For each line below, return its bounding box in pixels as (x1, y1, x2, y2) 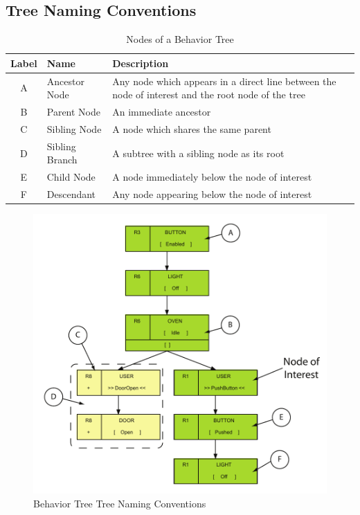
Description (112, 55, 169, 70)
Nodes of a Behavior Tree (126, 32, 234, 46)
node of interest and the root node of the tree (112, 87, 305, 102)
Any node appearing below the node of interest (112, 187, 312, 201)
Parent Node (46, 105, 101, 119)
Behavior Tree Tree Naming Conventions (33, 496, 206, 510)
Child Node (46, 170, 96, 184)
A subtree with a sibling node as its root (112, 145, 285, 160)
